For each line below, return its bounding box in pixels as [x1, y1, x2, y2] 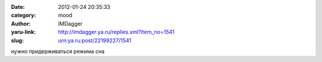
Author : [11, 20, 31, 27]
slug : [11, 36, 24, 44]
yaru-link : [11, 29, 36, 36]
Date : [11, 4, 25, 10]
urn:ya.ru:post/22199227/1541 [58, 36, 131, 44]
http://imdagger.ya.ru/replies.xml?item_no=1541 [58, 29, 175, 36]
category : [11, 12, 36, 19]
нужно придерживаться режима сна [11, 48, 105, 55]
